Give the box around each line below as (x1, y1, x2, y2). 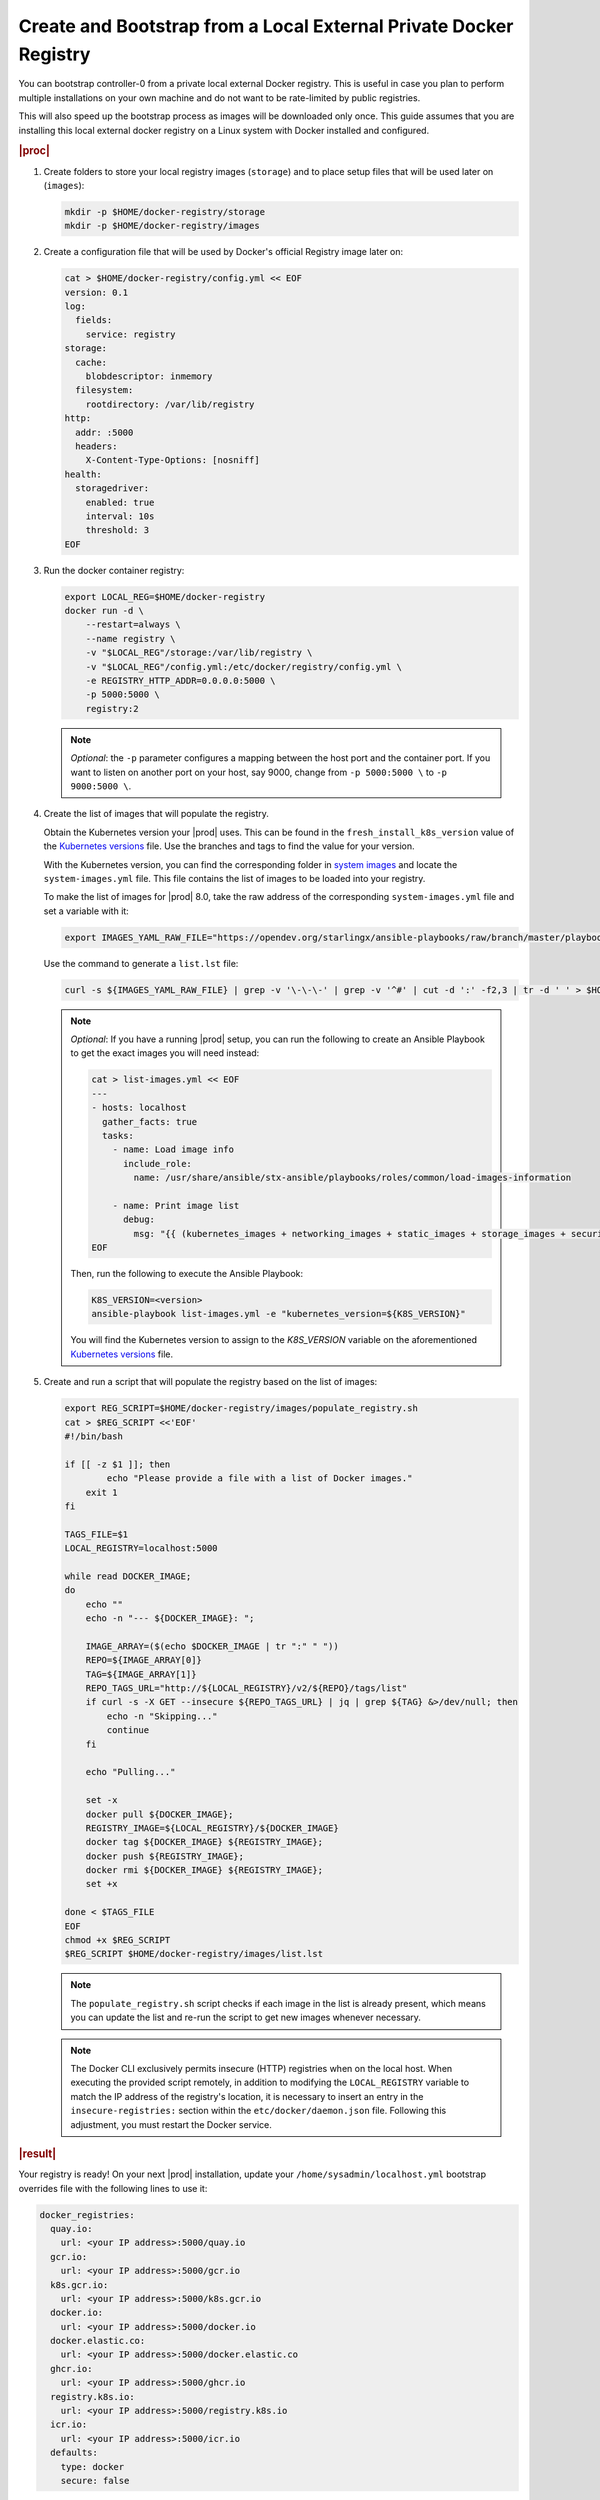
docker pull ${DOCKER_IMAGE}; (85, 1808, 234, 1820)
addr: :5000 (75, 426, 134, 438)
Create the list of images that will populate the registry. (43, 808, 270, 820)
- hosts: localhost (91, 1102, 187, 1114)
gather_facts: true (101, 1116, 198, 1127)
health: (64, 468, 102, 480)
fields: (75, 315, 113, 326)
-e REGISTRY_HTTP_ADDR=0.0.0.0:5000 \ (85, 675, 276, 687)
